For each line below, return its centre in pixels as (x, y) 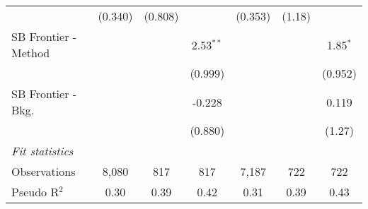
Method (31, 53)
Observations (44, 171)
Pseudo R (35, 192)
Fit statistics (42, 151)
